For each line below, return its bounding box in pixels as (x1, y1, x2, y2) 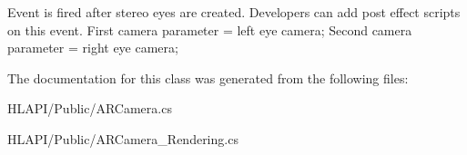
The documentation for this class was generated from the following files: (7, 68, 409, 87)
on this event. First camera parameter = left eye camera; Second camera (7, 20, 412, 39)
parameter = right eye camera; (7, 38, 178, 57)
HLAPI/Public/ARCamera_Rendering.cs (7, 129, 239, 148)
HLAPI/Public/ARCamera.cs (7, 99, 172, 118)
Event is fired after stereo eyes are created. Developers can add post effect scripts (7, 3, 461, 21)
